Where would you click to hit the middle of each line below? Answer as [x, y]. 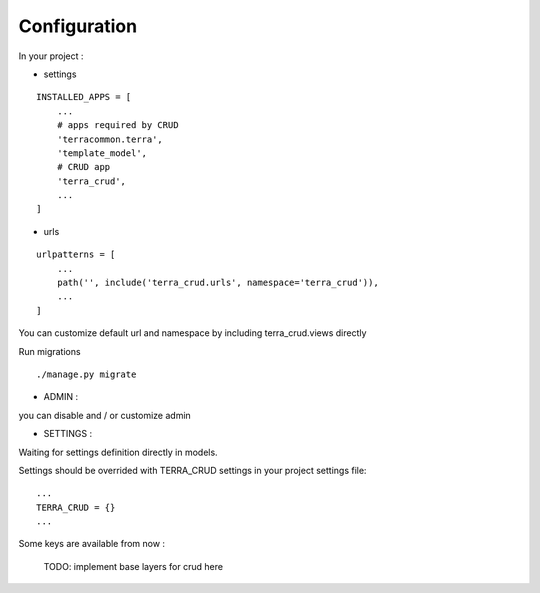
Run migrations [49, 351]
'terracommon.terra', [110, 139]
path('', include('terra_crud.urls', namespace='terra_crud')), [217, 283]
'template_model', [102, 153]
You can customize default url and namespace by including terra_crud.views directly [192, 333]
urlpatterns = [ [76, 254]
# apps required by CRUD [117, 125]
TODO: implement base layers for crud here [133, 566]
